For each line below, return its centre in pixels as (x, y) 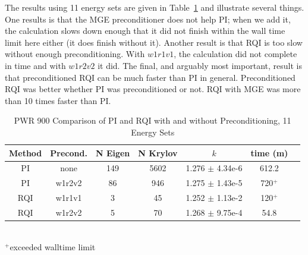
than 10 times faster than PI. (58, 100)
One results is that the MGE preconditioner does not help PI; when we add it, (148, 19)
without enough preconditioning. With (75, 54)
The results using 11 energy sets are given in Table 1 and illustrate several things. (155, 7)
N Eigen (113, 152)
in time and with (35, 65)
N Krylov (158, 152)
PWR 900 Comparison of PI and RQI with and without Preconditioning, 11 (153, 120)
